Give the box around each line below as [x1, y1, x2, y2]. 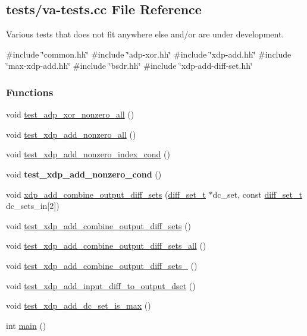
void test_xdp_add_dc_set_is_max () [6, 299, 151, 312]
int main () [6, 319, 46, 331]
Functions [6, 84, 54, 99]
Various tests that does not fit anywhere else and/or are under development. [6, 28, 284, 40]
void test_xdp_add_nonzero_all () [6, 128, 136, 140]
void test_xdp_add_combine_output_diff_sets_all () [6, 239, 206, 252]
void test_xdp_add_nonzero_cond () [6, 167, 162, 180]
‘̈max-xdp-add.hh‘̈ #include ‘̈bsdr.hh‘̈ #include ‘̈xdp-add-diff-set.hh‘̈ [6, 59, 253, 72]
